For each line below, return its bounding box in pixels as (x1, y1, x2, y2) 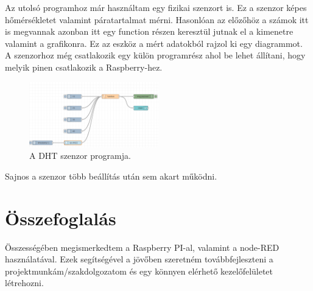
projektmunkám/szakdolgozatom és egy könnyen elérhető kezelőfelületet (5, 264, 273, 277)
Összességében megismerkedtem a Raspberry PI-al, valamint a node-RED (5, 240, 280, 253)
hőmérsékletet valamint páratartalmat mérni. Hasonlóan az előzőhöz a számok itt (5, 13, 309, 26)
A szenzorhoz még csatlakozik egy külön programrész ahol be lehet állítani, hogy (5, 49, 306, 61)
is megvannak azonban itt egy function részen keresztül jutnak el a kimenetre (5, 25, 294, 38)
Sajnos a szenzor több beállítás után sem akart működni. (5, 169, 217, 182)
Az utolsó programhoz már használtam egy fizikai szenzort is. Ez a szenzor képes (5, 1, 307, 13)
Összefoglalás (5, 205, 116, 230)
